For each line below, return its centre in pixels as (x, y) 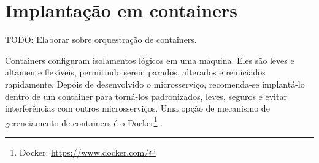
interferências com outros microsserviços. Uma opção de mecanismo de (137, 108)
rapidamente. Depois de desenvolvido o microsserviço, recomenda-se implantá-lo (155, 84)
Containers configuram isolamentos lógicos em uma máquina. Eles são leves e (150, 60)
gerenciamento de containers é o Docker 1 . (84, 121)
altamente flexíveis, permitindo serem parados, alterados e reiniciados (135, 72)
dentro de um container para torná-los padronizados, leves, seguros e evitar (146, 96)
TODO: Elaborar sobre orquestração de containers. (101, 40)
